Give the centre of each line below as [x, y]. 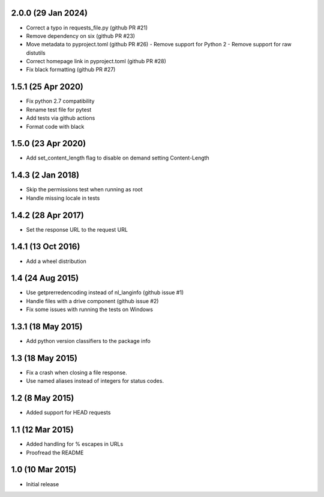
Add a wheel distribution [56, 261]
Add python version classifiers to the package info [88, 341]
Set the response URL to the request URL [77, 229]
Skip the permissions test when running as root [85, 190]
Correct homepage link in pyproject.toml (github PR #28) [96, 61]
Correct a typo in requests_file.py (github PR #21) [87, 28]
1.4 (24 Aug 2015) [45, 278]
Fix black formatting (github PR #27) [71, 70]
